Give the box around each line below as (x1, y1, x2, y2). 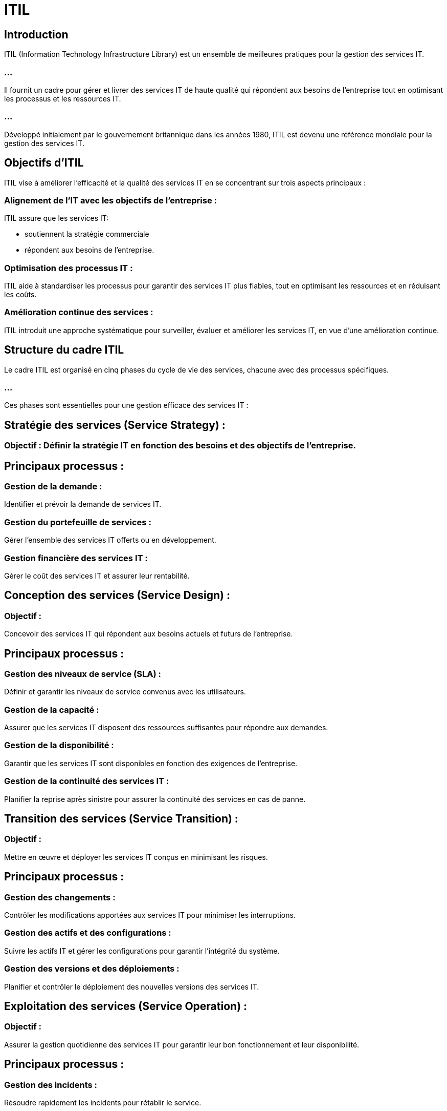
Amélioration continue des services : (4, 307, 153, 318)
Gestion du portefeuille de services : (4, 517, 151, 527)
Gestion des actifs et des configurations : (4, 928, 171, 938)
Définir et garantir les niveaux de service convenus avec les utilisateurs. (4, 687, 246, 696)
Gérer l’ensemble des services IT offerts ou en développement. (4, 536, 216, 545)
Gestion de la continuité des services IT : (4, 776, 169, 787)
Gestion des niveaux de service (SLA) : (4, 668, 161, 679)
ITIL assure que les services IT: (4, 214, 109, 223)
